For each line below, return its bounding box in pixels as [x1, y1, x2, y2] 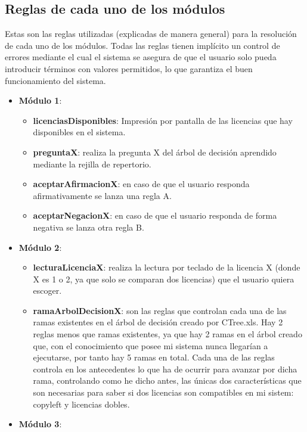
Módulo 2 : [18, 241, 62, 253]
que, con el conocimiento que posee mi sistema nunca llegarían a [33, 339, 268, 352]
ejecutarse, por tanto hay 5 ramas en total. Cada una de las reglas [33, 351, 275, 363]
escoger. [33, 284, 62, 297]
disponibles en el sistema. [33, 126, 126, 138]
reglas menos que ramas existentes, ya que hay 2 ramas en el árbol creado [33, 328, 302, 340]
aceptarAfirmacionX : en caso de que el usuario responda [33, 178, 250, 190]
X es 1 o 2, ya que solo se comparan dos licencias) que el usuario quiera [33, 272, 294, 285]
